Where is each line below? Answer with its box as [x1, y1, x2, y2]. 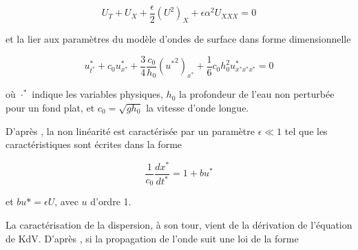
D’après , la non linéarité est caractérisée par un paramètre [6, 123, 255, 138]
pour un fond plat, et [6, 100, 95, 114]
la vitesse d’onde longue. [146, 100, 249, 114]
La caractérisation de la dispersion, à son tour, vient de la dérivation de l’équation [6, 217, 352, 231]
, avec [54, 194, 78, 209]
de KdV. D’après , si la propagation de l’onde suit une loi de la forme [6, 231, 299, 245]
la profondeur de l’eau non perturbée [178, 87, 335, 101]
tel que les [284, 123, 328, 138]
